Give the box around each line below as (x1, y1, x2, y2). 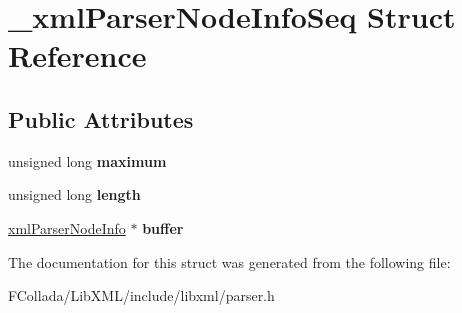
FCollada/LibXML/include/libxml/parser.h (8, 285, 275, 306)
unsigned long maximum (8, 150, 167, 171)
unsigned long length (8, 184, 141, 205)
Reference (8, 35, 147, 76)
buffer (142, 217, 184, 238)
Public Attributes (8, 103, 194, 134)
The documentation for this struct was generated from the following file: (8, 251, 451, 272)
